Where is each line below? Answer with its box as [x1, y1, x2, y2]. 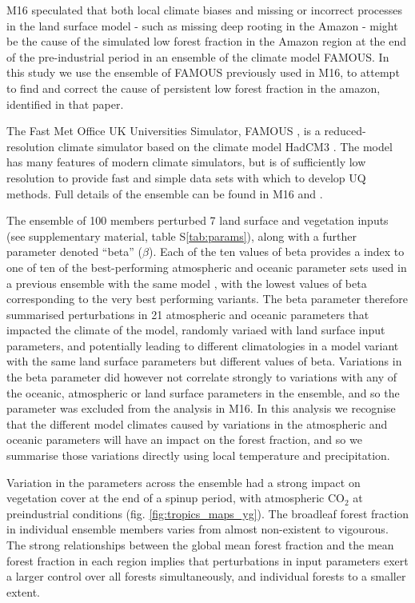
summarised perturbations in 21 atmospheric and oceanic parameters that [6, 305, 369, 322]
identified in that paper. [6, 95, 124, 112]
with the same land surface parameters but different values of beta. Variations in [6, 353, 402, 369]
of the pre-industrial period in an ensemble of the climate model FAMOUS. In [6, 48, 389, 65]
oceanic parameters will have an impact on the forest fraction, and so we [6, 431, 362, 448]
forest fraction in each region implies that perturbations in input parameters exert [6, 552, 409, 569]
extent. [6, 583, 40, 600]
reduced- [324, 122, 366, 139]
